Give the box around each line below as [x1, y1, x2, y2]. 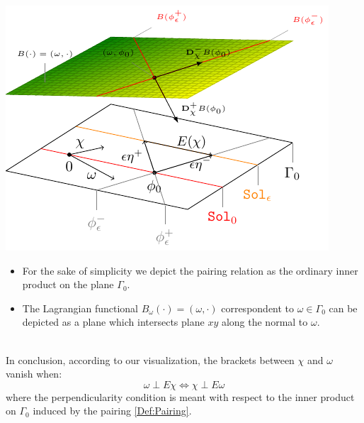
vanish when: [6, 366, 62, 381]
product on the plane [22, 277, 114, 292]
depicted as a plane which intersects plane [22, 314, 205, 329]
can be [329, 300, 358, 315]
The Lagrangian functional [22, 300, 139, 315]
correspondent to [221, 300, 295, 315]
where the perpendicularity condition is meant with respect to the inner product [6, 389, 355, 404]
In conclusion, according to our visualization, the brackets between [6, 352, 295, 367]
